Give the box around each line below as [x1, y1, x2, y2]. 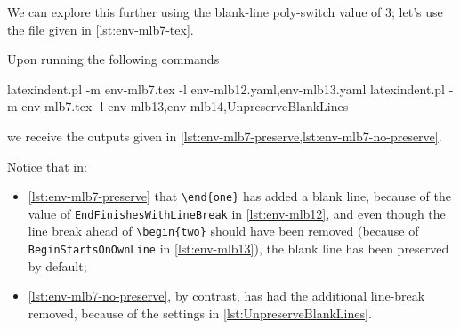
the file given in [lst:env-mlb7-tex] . [7, 20, 194, 38]
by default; [28, 256, 87, 275]
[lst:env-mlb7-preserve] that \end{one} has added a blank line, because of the [28, 187, 451, 205]
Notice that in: [7, 156, 87, 175]
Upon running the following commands [7, 50, 220, 68]
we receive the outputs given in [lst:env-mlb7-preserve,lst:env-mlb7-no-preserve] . [7, 126, 442, 145]
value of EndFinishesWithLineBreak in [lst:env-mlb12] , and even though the [28, 204, 446, 222]
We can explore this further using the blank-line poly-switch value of [7, 3, 382, 20]
